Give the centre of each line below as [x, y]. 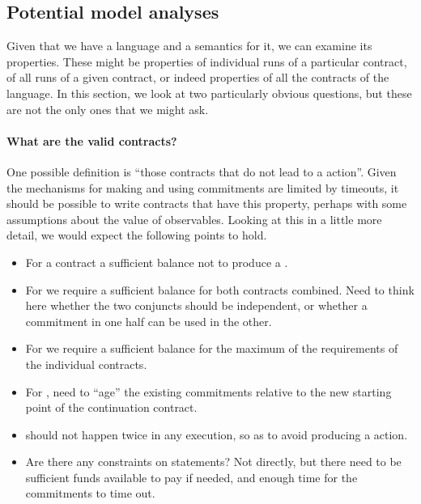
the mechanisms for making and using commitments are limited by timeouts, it [203, 187]
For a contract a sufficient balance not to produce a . [157, 262]
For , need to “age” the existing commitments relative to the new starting [208, 391]
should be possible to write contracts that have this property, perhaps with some [207, 203]
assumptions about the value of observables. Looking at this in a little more [194, 219]
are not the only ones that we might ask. [108, 109]
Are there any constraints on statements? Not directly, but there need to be [213, 462]
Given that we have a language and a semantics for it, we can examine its [189, 46]
